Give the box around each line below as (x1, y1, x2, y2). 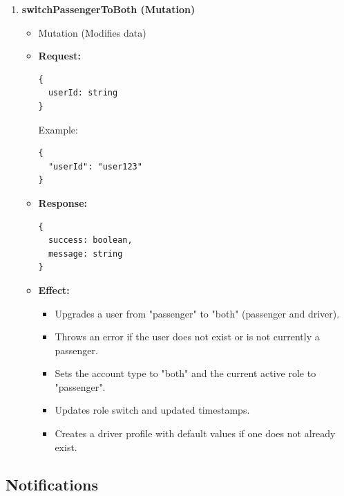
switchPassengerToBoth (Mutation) (21, 2, 195, 16)
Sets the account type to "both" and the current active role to (55, 366, 316, 380)
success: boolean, (48, 235, 133, 246)
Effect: (38, 282, 70, 297)
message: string (48, 248, 123, 259)
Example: (38, 122, 78, 136)
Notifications (6, 473, 99, 495)
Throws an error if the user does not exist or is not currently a (55, 329, 320, 344)
